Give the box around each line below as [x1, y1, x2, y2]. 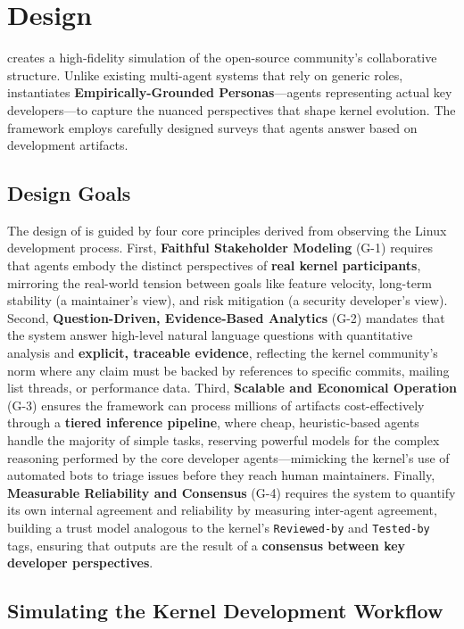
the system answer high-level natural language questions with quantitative [7, 326, 413, 344]
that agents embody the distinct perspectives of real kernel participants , [7, 256, 421, 275]
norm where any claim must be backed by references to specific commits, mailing [7, 360, 450, 379]
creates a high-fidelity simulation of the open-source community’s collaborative [7, 48, 437, 67]
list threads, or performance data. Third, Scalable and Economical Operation [7, 378, 457, 397]
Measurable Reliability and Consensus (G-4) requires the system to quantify [7, 483, 456, 501]
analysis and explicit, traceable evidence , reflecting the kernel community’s [7, 343, 438, 362]
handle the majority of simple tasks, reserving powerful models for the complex [7, 431, 440, 450]
